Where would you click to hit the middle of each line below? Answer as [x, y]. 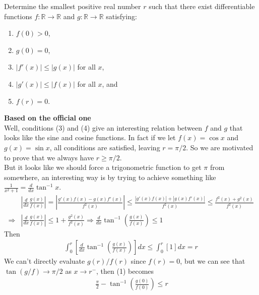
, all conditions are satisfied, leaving [105, 147]
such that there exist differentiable [202, 6]
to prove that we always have [49, 157]
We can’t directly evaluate [45, 261]
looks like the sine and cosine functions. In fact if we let [90, 137]
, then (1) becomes [125, 271]
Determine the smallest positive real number [73, 6]
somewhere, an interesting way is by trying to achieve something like [110, 177]
